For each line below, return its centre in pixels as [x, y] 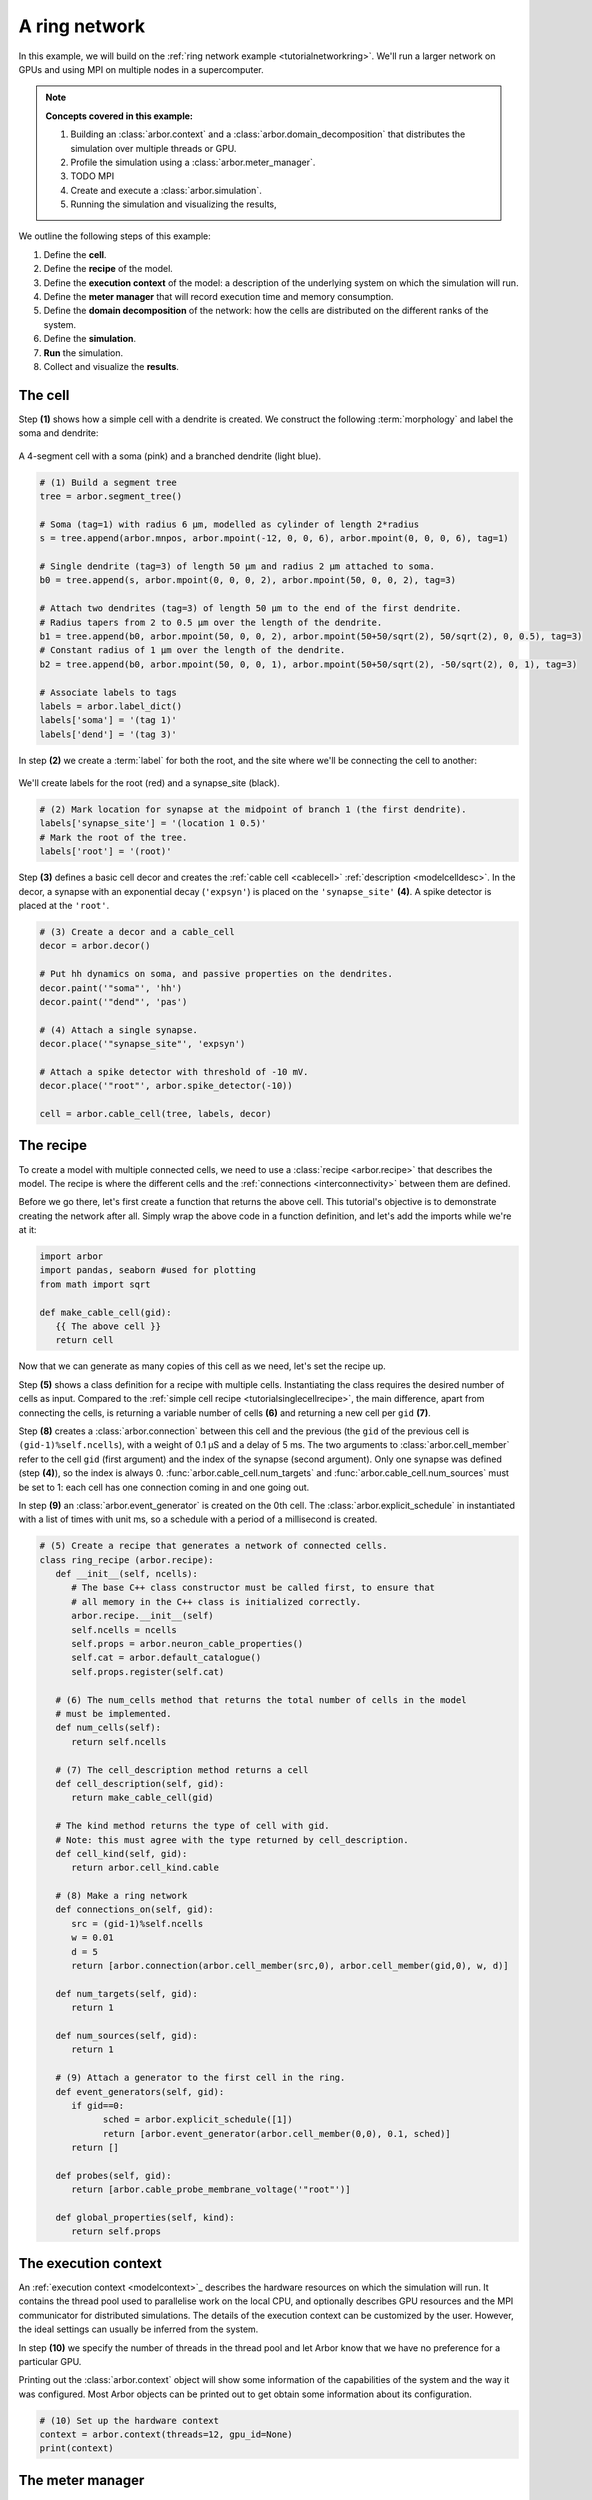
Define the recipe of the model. [108, 269]
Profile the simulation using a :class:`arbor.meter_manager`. [193, 162]
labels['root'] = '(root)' [105, 851]
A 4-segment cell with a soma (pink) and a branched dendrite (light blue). [170, 456]
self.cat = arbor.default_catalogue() [166, 1658]
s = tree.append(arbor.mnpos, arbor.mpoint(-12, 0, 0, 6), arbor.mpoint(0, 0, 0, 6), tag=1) [274, 538]
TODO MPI [92, 176]
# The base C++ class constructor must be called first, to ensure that [253, 1588]
